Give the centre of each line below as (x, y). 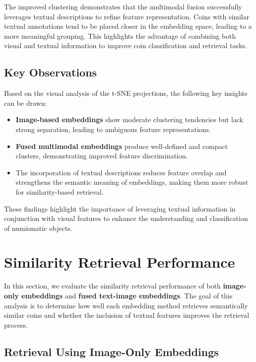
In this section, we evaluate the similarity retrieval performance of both (112, 286)
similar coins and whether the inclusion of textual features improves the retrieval (127, 315)
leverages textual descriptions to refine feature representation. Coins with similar (127, 16)
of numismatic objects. (38, 228)
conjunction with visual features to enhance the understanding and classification (126, 218)
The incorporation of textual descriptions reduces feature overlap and (121, 172)
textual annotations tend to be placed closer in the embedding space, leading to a (128, 26)
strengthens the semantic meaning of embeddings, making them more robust (132, 182)
